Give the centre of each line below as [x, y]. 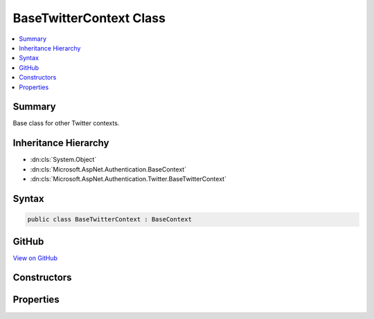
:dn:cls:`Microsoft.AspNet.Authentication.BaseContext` [108, 169]
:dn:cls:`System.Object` [63, 160]
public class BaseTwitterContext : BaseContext [109, 219]
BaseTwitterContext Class [89, 18]
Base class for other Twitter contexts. [66, 123]
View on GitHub [35, 258]
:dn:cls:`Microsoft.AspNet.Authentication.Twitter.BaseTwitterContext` [128, 179]
